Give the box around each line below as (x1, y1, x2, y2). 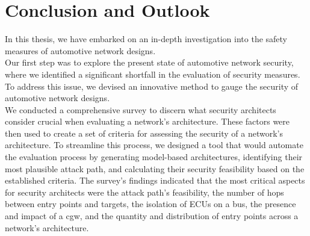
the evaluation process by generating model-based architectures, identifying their (5, 151, 303, 163)
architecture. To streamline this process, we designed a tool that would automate (5, 138, 303, 151)
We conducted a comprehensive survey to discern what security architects (5, 103, 276, 116)
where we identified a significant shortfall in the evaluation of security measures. (5, 67, 300, 80)
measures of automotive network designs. (5, 44, 156, 57)
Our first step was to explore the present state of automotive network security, (5, 56, 294, 69)
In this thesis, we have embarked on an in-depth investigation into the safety (5, 33, 288, 45)
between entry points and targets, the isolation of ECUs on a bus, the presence (5, 197, 296, 210)
